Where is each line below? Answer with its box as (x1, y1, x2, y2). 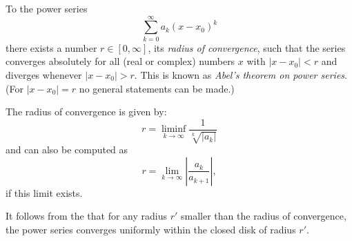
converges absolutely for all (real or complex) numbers (6, 54, 235, 68)
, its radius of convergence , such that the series (148, 40, 346, 55)
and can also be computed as (6, 142, 128, 157)
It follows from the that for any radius (6, 209, 168, 223)
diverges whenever (6, 67, 82, 81)
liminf (161, 124, 186, 135)
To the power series (6, 1, 88, 15)
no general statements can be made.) (79, 81, 235, 95)
